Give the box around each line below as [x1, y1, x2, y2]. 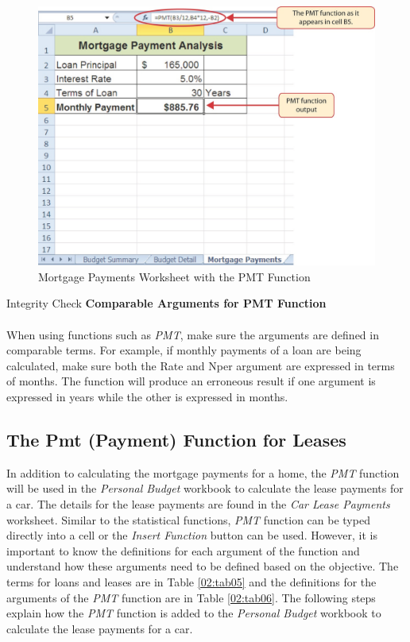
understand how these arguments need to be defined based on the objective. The [6, 558, 399, 574]
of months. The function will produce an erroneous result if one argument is [6, 373, 376, 389]
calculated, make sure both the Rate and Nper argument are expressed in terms [6, 357, 395, 373]
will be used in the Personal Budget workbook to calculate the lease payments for [6, 480, 404, 497]
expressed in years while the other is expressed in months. [6, 389, 288, 405]
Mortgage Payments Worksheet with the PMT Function [38, 268, 311, 284]
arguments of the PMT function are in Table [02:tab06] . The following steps [6, 589, 376, 605]
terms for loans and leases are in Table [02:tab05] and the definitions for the [6, 573, 377, 590]
